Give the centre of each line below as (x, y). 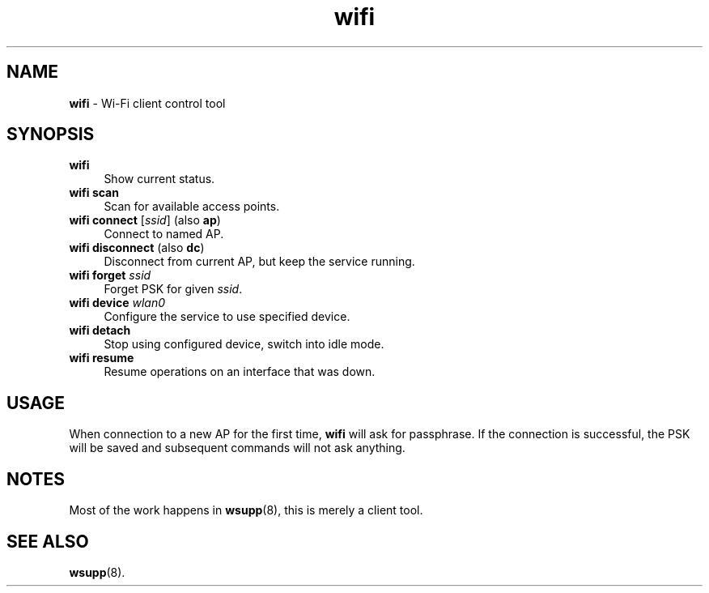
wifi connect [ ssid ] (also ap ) (145, 220)
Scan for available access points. (192, 207)
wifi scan (94, 193)
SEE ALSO (48, 541)
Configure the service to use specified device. (227, 317)
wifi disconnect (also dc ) (137, 248)
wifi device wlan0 (117, 303)
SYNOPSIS (51, 134)
